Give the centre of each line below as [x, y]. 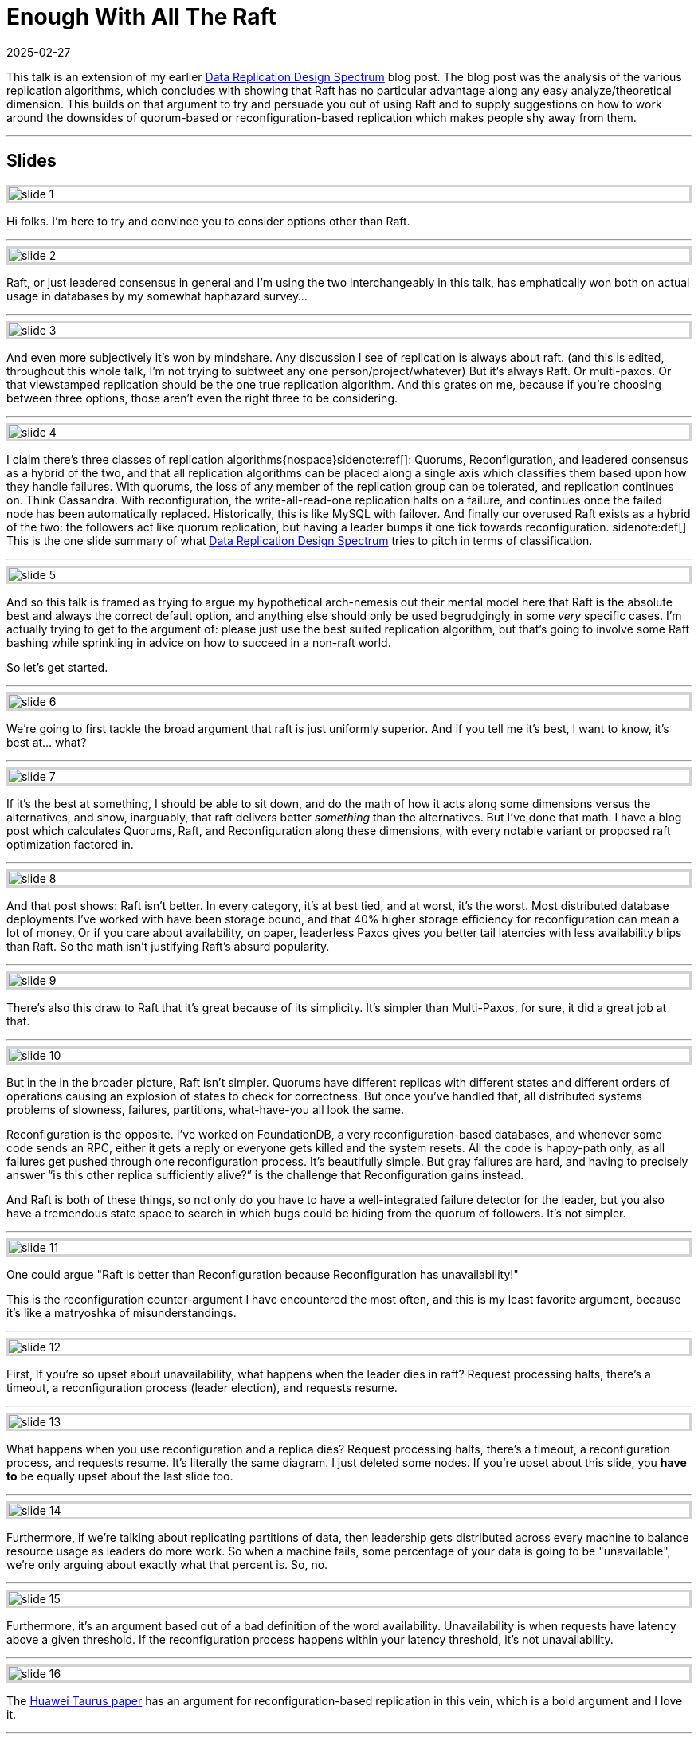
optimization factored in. [70, 844]
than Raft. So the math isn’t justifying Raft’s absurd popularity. [168, 946]
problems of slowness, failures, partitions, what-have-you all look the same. [205, 1109]
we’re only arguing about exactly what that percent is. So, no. [167, 1564]
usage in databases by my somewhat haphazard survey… [157, 296]
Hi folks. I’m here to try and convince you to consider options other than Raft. [208, 221]
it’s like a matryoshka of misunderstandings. [122, 1312]
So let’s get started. [57, 667]
